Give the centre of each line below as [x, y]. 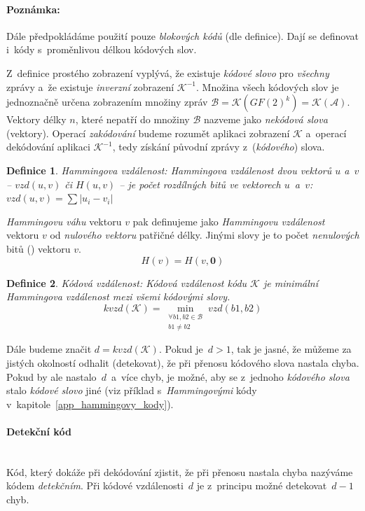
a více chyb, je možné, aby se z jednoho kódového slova [230, 376]
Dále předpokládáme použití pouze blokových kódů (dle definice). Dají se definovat [182, 35]
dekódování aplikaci [48, 147]
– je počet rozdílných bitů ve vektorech [200, 184]
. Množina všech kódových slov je [268, 86]
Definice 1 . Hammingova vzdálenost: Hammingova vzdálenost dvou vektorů [169, 170]
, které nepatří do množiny [132, 119]
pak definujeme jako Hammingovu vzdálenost [229, 221]
